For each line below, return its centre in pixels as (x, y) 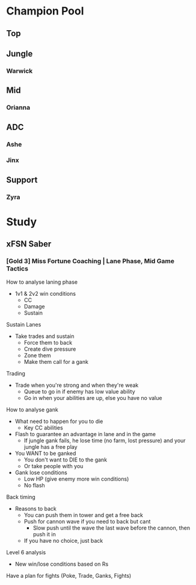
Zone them (37, 355)
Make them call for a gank (56, 361)
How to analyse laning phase (42, 282)
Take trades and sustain (44, 336)
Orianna (18, 108)
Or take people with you (54, 466)
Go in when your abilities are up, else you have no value (93, 398)
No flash (34, 485)
